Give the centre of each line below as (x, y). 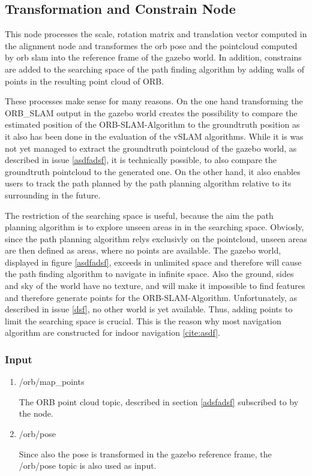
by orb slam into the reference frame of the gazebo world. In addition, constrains (153, 57)
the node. (36, 413)
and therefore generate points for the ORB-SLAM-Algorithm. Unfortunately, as (151, 297)
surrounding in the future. (53, 195)
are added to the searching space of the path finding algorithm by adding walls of (154, 69)
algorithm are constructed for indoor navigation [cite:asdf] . (112, 332)
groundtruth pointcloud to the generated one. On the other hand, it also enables (153, 171)
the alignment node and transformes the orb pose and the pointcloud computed (151, 45)
